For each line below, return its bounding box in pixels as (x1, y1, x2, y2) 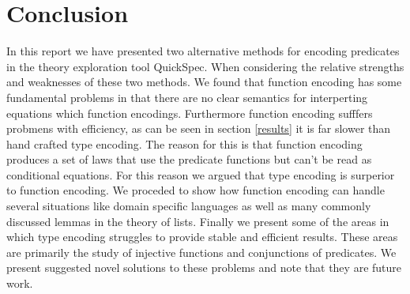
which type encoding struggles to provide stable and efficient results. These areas (6, 228, 398, 245)
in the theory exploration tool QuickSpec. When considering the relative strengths (6, 58, 404, 74)
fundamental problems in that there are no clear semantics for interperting (6, 89, 368, 105)
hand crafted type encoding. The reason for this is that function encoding (6, 135, 363, 152)
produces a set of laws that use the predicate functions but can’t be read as (6, 151, 372, 168)
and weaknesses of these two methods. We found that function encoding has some (6, 73, 402, 90)
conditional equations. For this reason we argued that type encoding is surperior (6, 166, 395, 183)
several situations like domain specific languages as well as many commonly (6, 198, 371, 214)
